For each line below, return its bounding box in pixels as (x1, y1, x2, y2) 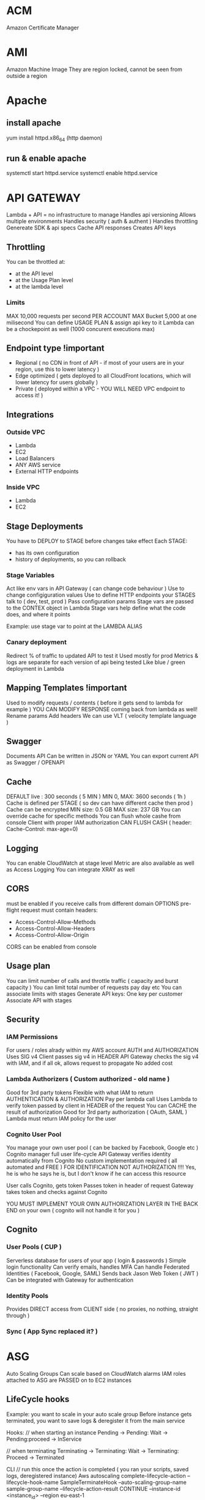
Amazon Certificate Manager (6, 24, 80, 31)
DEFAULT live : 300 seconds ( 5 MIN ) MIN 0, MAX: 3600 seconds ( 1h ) (6, 793, 187, 800)
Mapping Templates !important (6, 683, 127, 693)
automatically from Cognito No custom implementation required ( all (6, 1157, 177, 1164)
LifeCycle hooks (6, 1394, 70, 1405)
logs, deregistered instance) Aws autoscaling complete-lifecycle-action (6, 1472, 187, 1479)
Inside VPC (6, 483, 40, 491)
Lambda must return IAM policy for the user (6, 1114, 116, 1122)
